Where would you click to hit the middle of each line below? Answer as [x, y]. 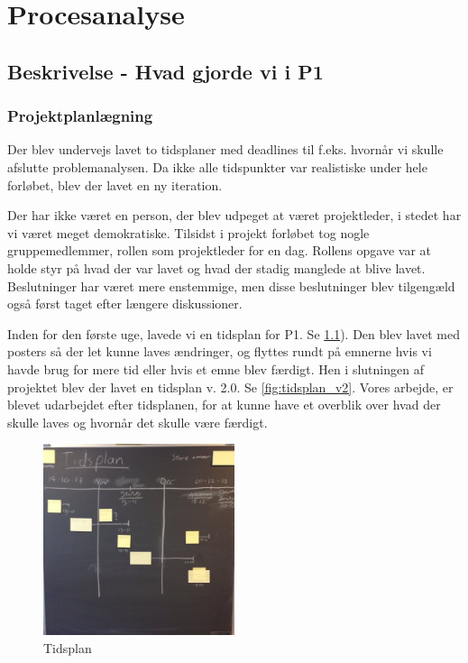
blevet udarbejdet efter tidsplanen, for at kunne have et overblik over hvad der [224, 405]
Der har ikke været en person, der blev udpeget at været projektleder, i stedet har [234, 215]
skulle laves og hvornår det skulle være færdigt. [138, 422]
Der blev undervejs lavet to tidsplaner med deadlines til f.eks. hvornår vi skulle [225, 149]
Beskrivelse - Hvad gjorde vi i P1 [165, 71]
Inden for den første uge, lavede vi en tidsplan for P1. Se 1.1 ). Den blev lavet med [234, 333]
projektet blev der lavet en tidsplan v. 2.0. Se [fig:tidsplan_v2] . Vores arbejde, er [230, 387]
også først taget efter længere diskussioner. [125, 304]
